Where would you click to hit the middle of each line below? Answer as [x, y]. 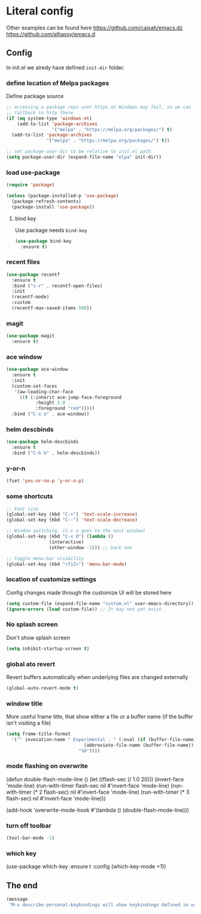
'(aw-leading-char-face [44, 392]
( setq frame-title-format [38, 734]
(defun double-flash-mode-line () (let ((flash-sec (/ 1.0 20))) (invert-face [95, 779]
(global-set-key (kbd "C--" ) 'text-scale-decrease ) [72, 520]
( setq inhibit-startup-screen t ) [48, 648]
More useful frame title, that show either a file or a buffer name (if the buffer [100, 717]
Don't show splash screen [38, 638]
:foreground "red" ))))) [65, 409]
